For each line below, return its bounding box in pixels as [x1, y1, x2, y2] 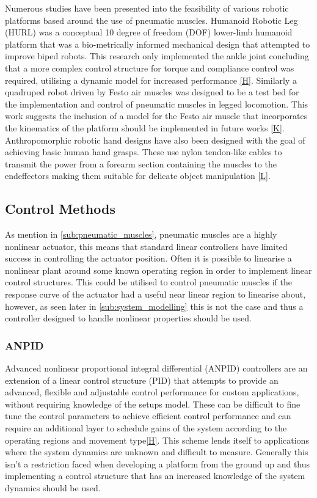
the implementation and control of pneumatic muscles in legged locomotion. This [5, 97, 308, 110]
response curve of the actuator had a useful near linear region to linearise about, [5, 288, 306, 301]
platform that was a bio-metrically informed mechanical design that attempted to [5, 37, 310, 50]
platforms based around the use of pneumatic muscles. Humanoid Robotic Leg [5, 13, 298, 26]
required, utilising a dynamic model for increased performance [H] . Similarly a [5, 73, 297, 86]
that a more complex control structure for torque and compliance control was [5, 61, 294, 74]
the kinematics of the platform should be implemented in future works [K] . [5, 121, 285, 134]
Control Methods [5, 199, 115, 218]
